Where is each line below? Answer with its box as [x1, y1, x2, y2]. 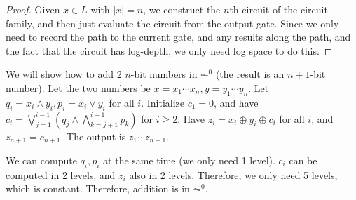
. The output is [60, 128, 126, 143]
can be [289, 153, 317, 168]
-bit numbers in [130, 67, 198, 81]
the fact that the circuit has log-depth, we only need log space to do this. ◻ [6, 43, 333, 58]
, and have [214, 95, 259, 109]
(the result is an [215, 67, 285, 81]
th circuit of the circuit [229, 2, 328, 16]
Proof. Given [6, 2, 60, 16]
